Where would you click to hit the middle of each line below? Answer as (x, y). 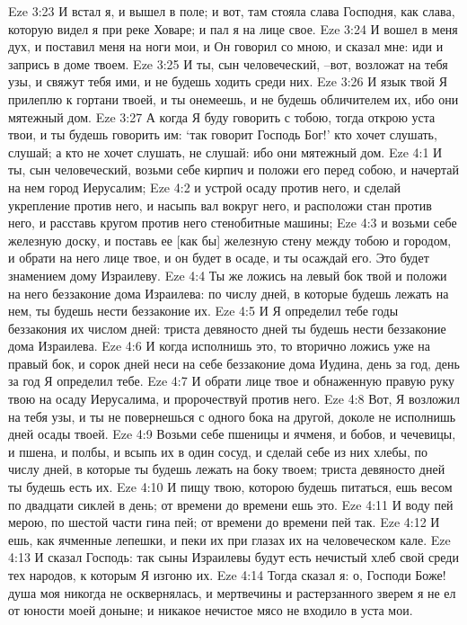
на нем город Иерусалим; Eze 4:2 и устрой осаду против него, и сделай (205, 187)
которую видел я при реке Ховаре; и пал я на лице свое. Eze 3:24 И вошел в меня (233, 28)
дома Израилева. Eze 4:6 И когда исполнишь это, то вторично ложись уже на (220, 346)
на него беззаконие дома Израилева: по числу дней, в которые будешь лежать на (229, 293)
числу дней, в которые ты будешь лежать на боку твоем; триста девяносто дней (227, 469)
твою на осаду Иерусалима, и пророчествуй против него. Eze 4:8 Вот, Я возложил (234, 399)
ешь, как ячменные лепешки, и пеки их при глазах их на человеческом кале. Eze (229, 539)
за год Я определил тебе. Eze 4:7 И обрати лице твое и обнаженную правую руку (232, 381)
